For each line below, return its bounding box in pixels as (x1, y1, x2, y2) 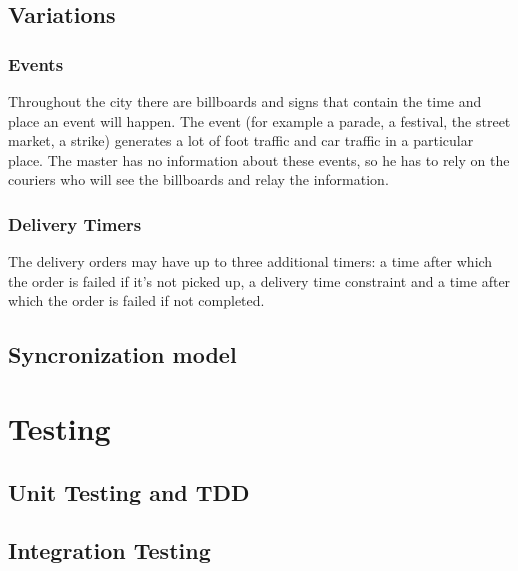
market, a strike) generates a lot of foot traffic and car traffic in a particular (8, 130, 474, 151)
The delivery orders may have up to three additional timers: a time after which (8, 251, 493, 272)
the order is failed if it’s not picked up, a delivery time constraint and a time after (8, 270, 511, 291)
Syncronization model (8, 339, 237, 370)
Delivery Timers (8, 211, 142, 236)
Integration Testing (8, 535, 211, 566)
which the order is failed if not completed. (8, 290, 265, 311)
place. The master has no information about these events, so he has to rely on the (8, 149, 510, 170)
